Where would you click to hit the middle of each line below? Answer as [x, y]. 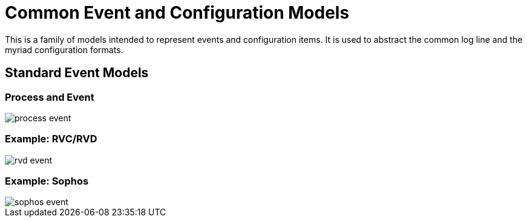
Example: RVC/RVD [51, 139]
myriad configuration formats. [64, 49]
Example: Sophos [47, 181]
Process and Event [50, 97]
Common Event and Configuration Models [177, 13]
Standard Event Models [77, 73]
